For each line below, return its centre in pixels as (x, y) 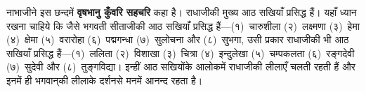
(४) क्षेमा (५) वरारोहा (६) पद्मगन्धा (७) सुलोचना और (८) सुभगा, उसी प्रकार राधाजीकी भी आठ (178, 39)
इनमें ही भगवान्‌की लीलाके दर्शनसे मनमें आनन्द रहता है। (105, 80)
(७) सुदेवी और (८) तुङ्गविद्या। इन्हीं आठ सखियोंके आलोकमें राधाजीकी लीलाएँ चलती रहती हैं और (181, 67)
